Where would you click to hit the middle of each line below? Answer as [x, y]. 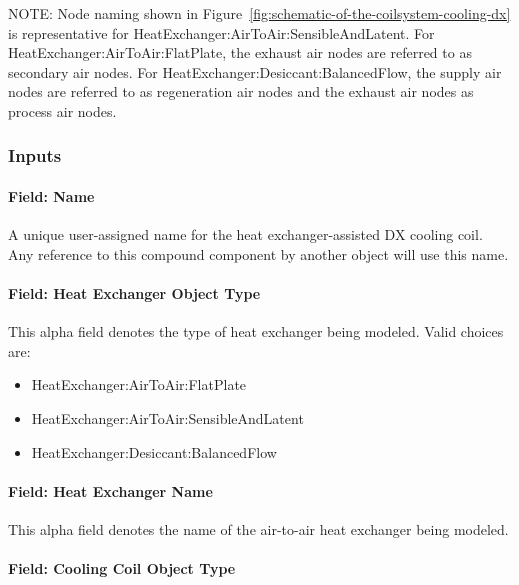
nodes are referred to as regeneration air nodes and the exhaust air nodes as [241, 91]
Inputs [35, 155]
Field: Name [51, 196]
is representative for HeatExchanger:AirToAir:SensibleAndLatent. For [221, 32]
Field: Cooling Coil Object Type [122, 568]
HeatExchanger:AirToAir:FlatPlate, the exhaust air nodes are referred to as [240, 52]
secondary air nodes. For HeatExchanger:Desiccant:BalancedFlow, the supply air [255, 71]
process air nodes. [62, 110]
